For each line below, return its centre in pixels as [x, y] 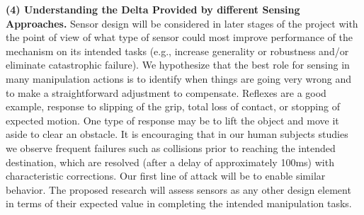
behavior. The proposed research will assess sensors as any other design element [178, 189]
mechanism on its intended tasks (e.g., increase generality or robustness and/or [177, 51]
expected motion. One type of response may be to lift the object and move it [172, 120]
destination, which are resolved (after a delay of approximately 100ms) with [170, 162]
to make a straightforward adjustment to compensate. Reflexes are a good [166, 92]
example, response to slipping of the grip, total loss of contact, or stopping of [173, 106]
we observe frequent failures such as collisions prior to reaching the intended [171, 147]
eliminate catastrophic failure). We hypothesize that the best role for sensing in [178, 65]
